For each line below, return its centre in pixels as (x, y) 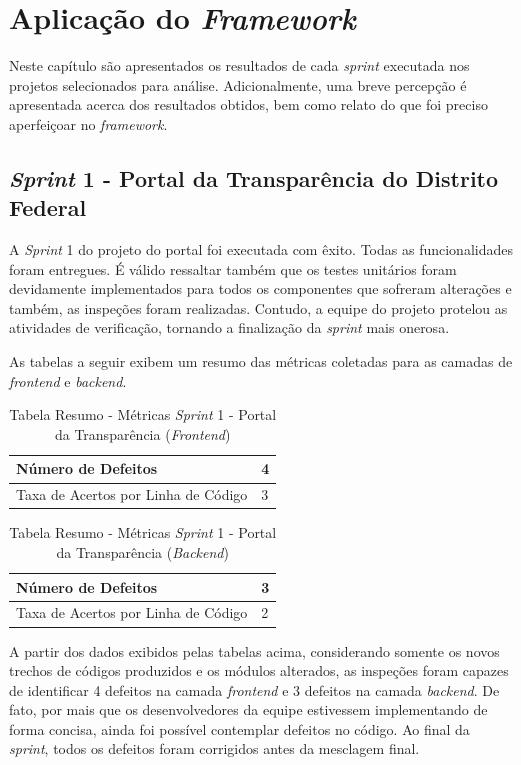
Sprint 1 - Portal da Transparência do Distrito (254, 177)
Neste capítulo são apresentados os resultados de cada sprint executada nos (239, 65)
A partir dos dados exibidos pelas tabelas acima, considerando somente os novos (254, 650)
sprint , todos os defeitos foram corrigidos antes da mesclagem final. (214, 748)
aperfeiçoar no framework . (88, 123)
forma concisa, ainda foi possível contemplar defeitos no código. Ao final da (239, 728)
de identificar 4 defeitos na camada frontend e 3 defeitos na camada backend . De (254, 689)
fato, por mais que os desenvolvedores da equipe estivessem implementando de (248, 709)
